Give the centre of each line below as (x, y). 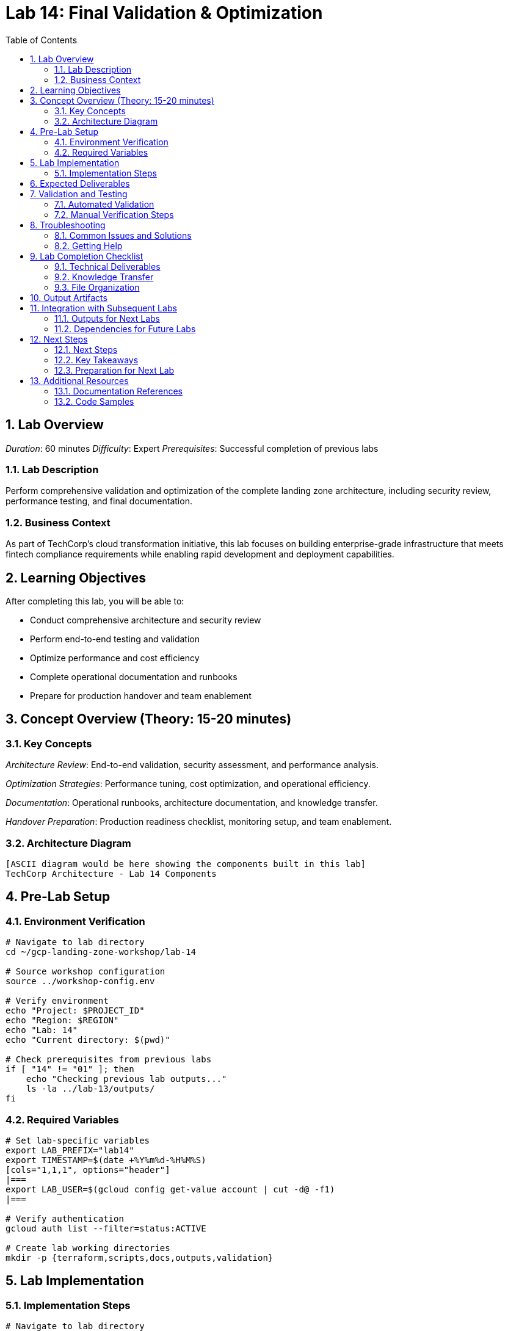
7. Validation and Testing (79, 194)
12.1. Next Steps (86, 349)
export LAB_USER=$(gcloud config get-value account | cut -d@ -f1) (170, 1189)
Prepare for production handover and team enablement (141, 695)
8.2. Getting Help (89, 245)
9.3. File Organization (97, 287)
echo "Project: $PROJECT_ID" (75, 1011)
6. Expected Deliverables (80, 183)
